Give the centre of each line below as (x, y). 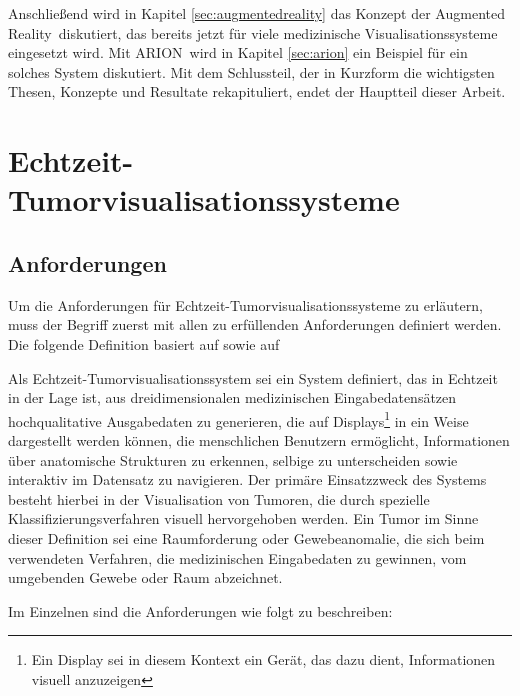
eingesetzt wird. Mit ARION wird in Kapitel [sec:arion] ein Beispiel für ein (238, 52)
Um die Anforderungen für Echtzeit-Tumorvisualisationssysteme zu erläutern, (245, 304)
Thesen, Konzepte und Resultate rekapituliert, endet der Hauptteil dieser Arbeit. (257, 91)
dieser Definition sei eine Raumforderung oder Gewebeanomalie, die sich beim (246, 537)
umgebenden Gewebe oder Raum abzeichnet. (145, 577)
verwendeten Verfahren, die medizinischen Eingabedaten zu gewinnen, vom (237, 557)
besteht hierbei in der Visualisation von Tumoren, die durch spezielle (219, 498)
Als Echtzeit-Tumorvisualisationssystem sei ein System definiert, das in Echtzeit (253, 377)
